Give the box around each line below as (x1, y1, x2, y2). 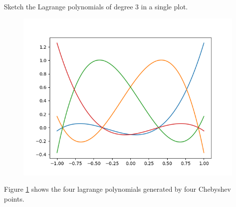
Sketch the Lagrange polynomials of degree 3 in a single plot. (4, 1, 188, 11)
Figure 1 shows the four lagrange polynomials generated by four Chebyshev (4, 184, 231, 194)
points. (4, 193, 25, 204)
